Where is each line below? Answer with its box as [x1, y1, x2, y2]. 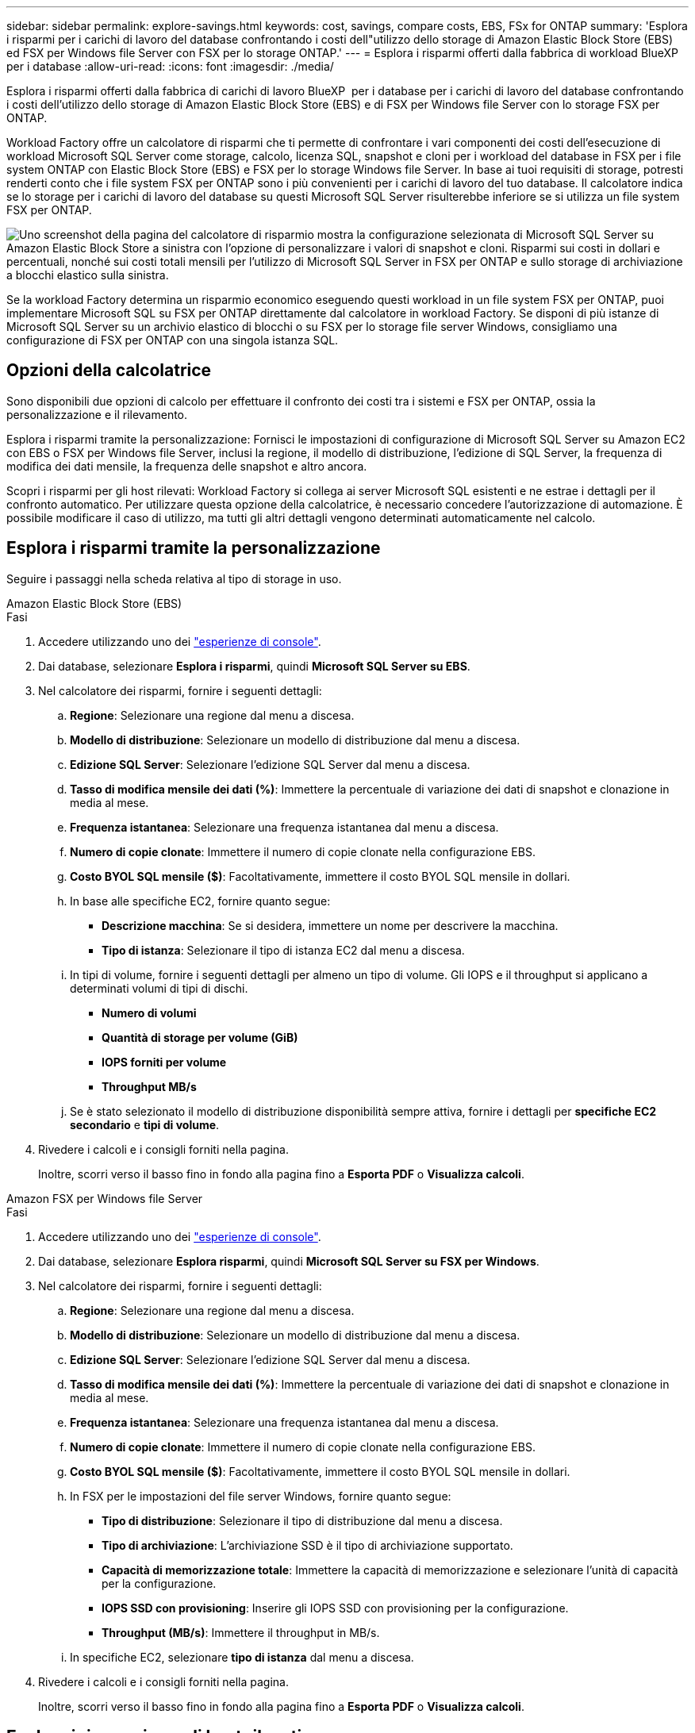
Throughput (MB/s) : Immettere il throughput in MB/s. [102, 1625, 380, 1639]
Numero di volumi [102, 1005, 197, 1020]
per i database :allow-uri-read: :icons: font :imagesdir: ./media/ [6, 60, 334, 73]
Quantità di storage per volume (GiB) [102, 1030, 298, 1044]
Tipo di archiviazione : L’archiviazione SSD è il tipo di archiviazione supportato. [102, 1538, 513, 1552]
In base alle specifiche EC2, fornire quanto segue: [70, 893, 331, 908]
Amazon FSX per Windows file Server [6, 1191, 203, 1205]
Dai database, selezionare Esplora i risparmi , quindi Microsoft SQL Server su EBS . [38, 659, 470, 673]
